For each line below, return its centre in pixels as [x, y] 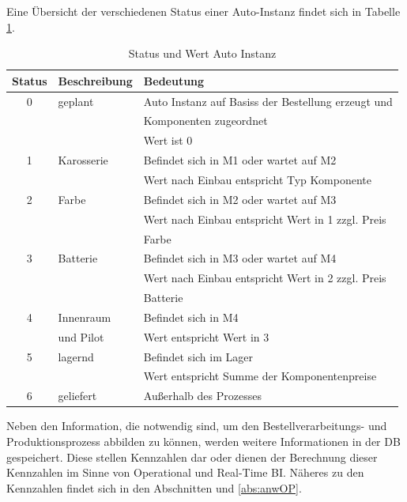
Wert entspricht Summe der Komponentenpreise [260, 376]
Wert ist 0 [168, 140]
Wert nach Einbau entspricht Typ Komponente [257, 179]
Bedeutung [174, 80]
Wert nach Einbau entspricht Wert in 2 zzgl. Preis [265, 278]
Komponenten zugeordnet [205, 121]
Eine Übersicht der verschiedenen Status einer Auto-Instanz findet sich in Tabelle [203, 11]
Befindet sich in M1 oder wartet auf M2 [240, 160]
